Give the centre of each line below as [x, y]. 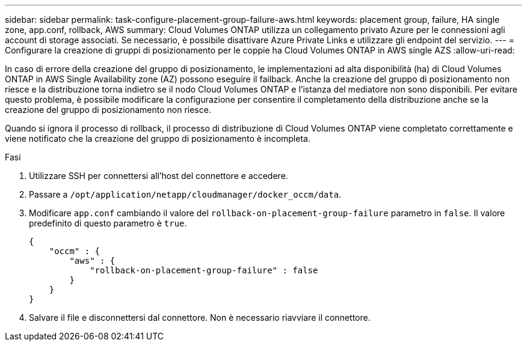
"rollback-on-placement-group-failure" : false [204, 270]
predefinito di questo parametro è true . [108, 223]
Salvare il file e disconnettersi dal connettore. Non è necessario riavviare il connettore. [200, 317]
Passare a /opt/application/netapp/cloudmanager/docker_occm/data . [185, 194]
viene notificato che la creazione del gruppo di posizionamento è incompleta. [158, 138]
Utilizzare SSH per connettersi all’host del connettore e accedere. [159, 176]
